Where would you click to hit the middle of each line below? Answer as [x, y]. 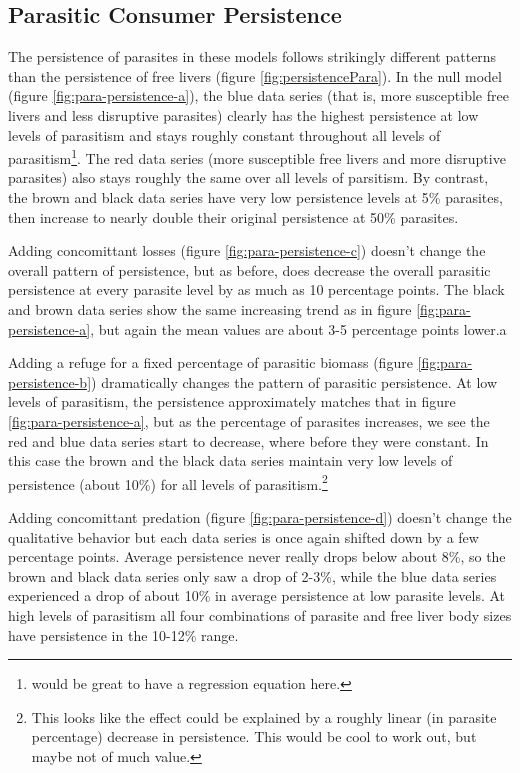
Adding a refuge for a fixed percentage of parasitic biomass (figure [210, 362]
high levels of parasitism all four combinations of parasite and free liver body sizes [260, 614]
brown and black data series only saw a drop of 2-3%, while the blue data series [252, 575]
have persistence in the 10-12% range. [123, 634]
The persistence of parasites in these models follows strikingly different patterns [252, 56]
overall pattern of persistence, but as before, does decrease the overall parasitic [249, 269]
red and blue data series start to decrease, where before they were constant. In [248, 440]
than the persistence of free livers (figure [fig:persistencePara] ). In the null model [255, 75]
